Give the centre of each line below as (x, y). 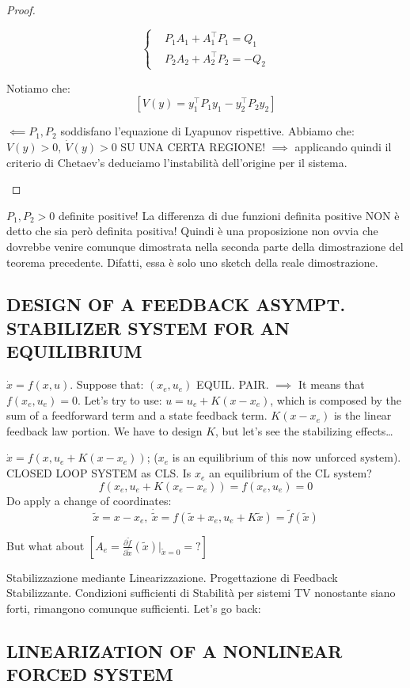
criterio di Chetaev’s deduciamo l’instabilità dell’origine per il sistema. (177, 162)
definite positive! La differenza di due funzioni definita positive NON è (229, 215)
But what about (46, 545)
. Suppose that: (107, 384)
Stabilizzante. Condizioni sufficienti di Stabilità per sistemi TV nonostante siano (201, 593)
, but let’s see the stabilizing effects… (304, 430)
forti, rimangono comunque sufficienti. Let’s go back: (134, 608)
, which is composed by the (336, 399)
